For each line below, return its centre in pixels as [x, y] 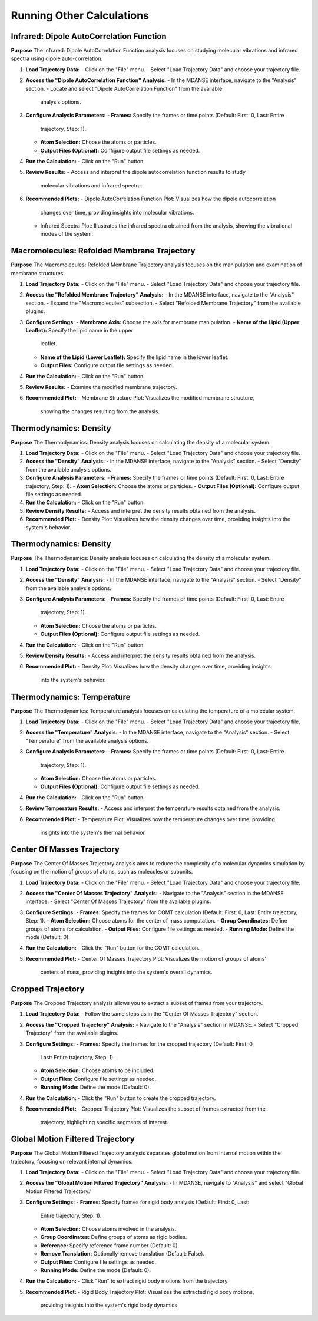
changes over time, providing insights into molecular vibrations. [117, 212]
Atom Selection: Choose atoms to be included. [97, 1070]
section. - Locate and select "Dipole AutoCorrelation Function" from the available [124, 88]
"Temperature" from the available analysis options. [87, 740]
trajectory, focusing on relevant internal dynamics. [72, 1161]
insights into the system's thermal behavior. [93, 832]
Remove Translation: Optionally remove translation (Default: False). [122, 1254]
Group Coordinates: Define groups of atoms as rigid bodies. [114, 1237]
